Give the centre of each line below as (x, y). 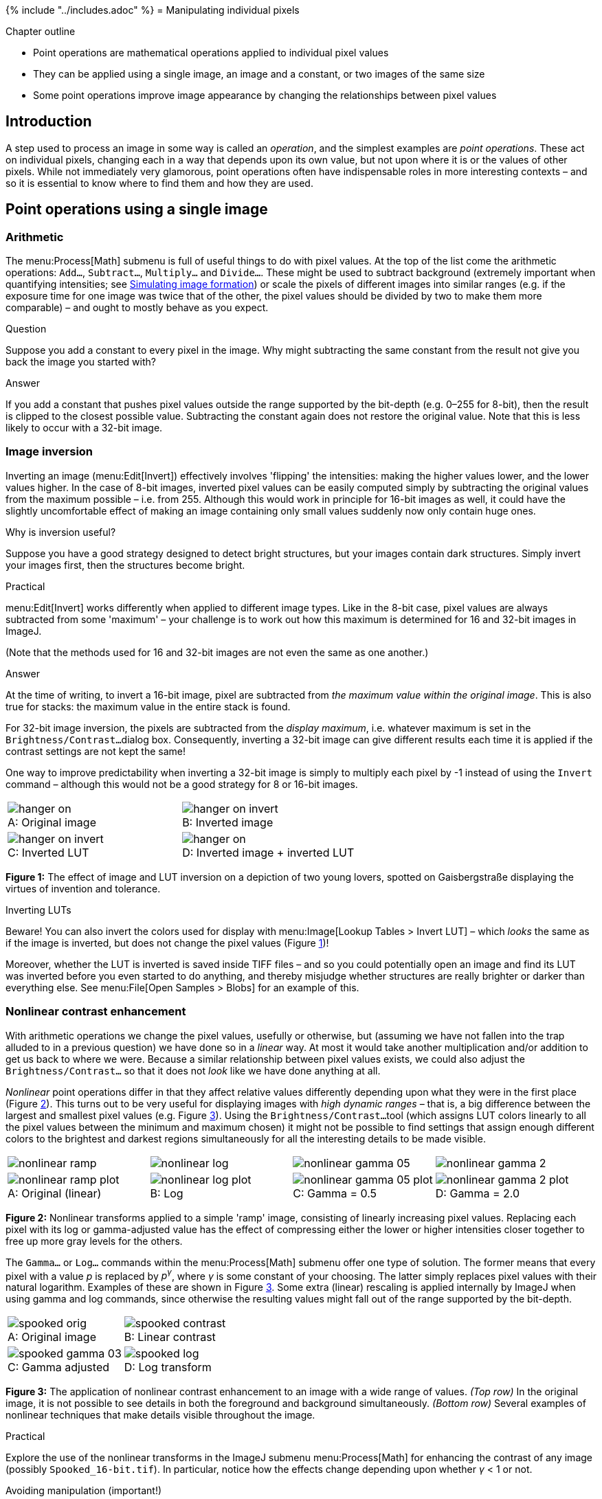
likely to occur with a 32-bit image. (84, 428)
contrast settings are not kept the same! (96, 751)
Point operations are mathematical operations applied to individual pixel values (211, 53)
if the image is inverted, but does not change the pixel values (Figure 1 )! (167, 943)
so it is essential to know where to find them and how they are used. (159, 183)
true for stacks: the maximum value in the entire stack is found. (148, 706)
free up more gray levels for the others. (94, 1241)
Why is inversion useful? (61, 532)
